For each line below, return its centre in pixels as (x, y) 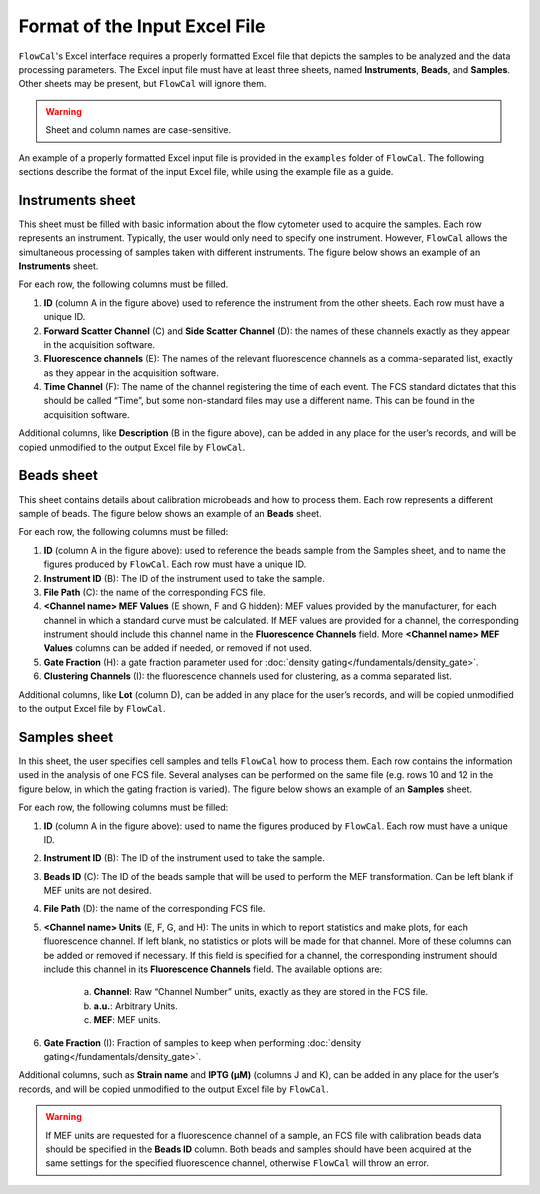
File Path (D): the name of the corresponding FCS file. (154, 909)
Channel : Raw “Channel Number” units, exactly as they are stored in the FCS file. (261, 992)
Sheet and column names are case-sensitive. (138, 130)
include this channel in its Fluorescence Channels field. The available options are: (213, 969)
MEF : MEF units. (127, 1020)
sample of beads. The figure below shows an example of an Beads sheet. (170, 513)
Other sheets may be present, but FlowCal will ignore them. (142, 84)
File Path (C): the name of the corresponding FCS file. (154, 592)
